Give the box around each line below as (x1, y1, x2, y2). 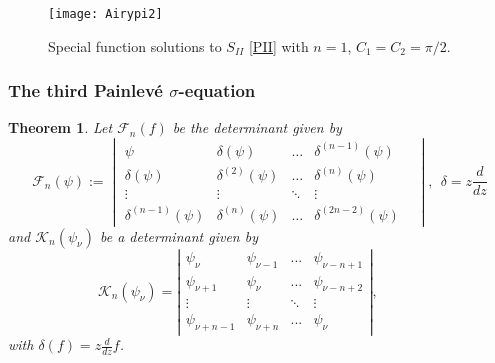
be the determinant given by (172, 117, 342, 138)
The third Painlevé (8, 78, 163, 103)
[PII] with (248, 35, 309, 56)
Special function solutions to (48, 35, 222, 56)
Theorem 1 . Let (8, 117, 113, 138)
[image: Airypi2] (48, 7, 163, 21)
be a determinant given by (99, 225, 258, 246)
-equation (178, 78, 256, 103)
